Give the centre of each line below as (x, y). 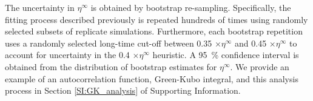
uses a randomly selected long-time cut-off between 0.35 (109, 43)
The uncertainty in (40, 7)
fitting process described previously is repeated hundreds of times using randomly (156, 19)
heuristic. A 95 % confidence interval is (226, 55)
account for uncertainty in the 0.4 (67, 55)
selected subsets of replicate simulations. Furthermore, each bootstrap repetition (154, 31)
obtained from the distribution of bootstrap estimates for (111, 66)
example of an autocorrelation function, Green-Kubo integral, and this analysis (152, 78)
